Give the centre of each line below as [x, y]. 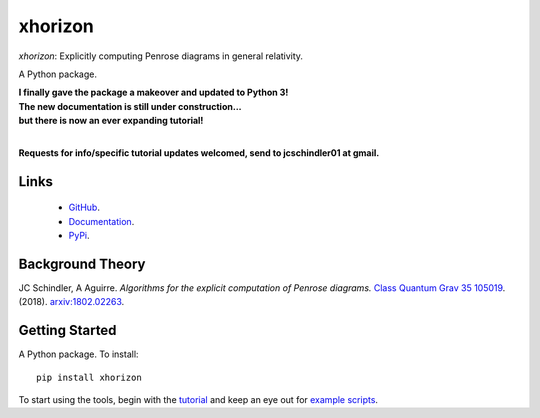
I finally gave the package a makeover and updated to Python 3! [153, 92]
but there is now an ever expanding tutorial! [111, 121]
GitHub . [84, 207]
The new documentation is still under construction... [130, 106]
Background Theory [82, 263]
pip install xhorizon [89, 377]
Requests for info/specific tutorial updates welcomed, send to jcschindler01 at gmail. [199, 152]
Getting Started [67, 330]
